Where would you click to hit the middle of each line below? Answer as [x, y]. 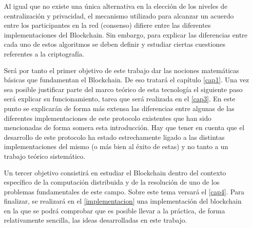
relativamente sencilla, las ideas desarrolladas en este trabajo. [96, 220]
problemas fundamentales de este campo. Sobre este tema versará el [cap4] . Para [124, 191]
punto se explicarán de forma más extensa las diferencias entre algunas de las [119, 108]
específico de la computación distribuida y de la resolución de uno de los [112, 182]
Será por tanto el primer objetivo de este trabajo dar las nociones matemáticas [122, 70]
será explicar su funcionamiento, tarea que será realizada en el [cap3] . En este [120, 99]
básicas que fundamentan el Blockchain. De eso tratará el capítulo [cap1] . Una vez [126, 80]
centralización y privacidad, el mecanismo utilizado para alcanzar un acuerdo [119, 15]
